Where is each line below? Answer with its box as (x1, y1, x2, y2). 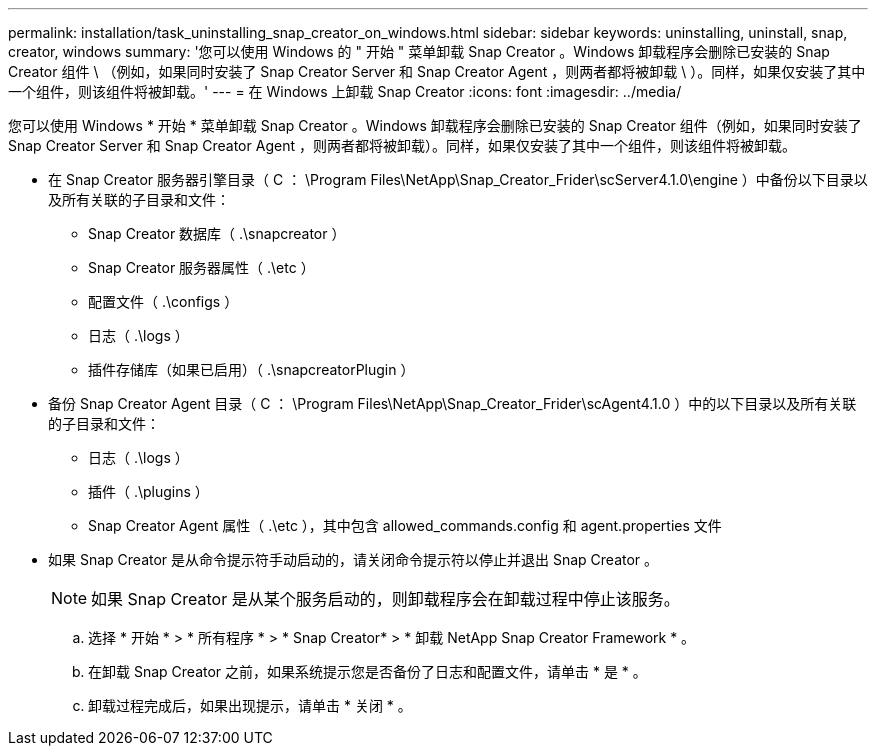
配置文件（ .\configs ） (88, 293, 239, 310)
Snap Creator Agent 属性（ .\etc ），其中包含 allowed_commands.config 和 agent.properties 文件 (88, 517, 722, 534)
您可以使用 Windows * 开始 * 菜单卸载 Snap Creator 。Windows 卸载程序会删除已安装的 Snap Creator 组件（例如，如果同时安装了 (8, 117, 862, 134)
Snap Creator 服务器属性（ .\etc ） (88, 259, 315, 276)
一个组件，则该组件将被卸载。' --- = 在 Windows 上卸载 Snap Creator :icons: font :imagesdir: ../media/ (8, 83, 682, 100)
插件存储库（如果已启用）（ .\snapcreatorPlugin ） (88, 361, 415, 378)
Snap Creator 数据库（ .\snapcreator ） (88, 225, 346, 242)
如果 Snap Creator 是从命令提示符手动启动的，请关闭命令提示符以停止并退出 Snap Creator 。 (48, 551, 659, 568)
